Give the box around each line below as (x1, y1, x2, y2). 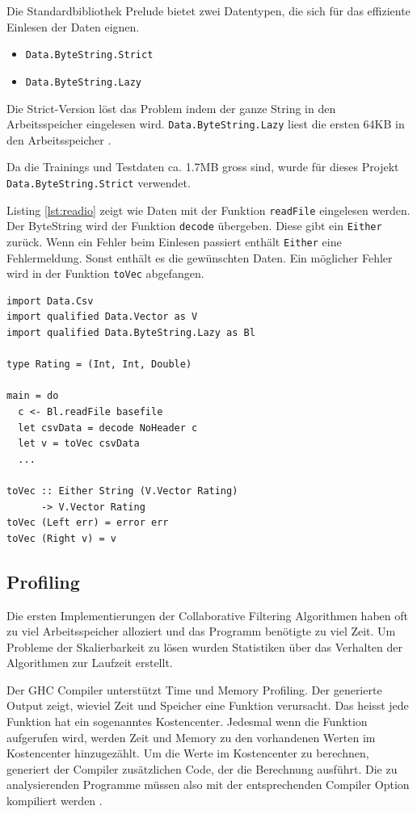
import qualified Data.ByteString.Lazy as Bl (6, 327, 255, 338)
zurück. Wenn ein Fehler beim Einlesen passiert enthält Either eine (6, 233, 342, 250)
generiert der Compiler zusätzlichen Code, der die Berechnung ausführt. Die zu (6, 760, 398, 777)
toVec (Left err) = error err (6, 517, 169, 529)
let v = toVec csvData (18, 438, 140, 450)
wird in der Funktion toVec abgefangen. (6, 265, 204, 282)
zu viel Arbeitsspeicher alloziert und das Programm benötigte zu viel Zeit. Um (6, 623, 396, 640)
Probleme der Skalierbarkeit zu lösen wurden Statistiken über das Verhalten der (6, 638, 402, 655)
